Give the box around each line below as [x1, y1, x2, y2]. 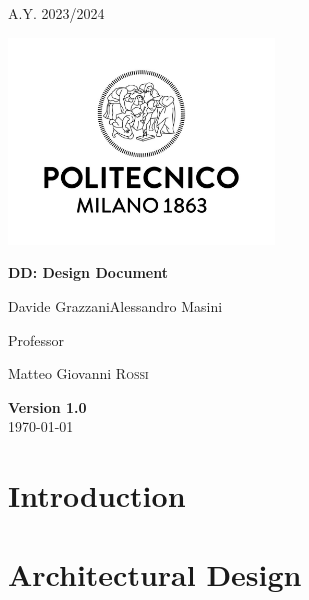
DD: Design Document [8, 262, 168, 283]
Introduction [8, 475, 186, 516]
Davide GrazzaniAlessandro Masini [8, 296, 223, 317]
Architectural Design [8, 553, 302, 594]
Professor [8, 329, 65, 350]
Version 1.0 [8, 396, 87, 417]
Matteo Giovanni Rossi [8, 363, 149, 384]
